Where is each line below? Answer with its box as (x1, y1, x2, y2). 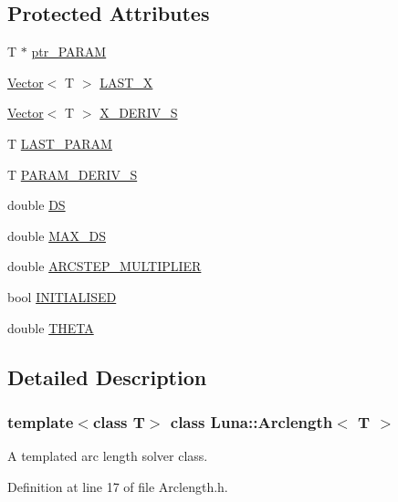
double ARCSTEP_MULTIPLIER (7, 256, 202, 276)
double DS (7, 195, 66, 214)
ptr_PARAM (31, 42, 107, 61)
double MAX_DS (7, 225, 106, 245)
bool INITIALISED (7, 287, 117, 306)
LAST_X (99, 72, 153, 91)
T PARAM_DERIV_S (7, 164, 138, 183)
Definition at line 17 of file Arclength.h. (7, 476, 228, 496)
